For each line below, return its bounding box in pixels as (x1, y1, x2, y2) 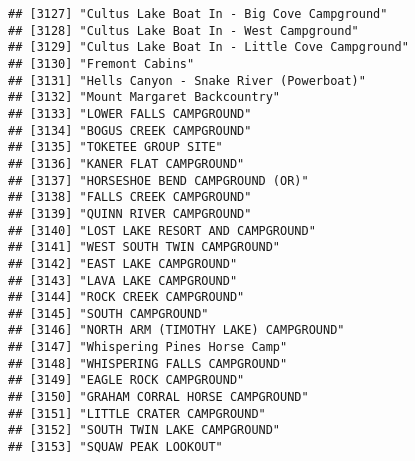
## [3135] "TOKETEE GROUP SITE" (8, 140, 223, 155)
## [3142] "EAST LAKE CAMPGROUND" (8, 256, 238, 271)
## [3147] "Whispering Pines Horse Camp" (8, 340, 288, 355)
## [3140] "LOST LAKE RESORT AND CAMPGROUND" (8, 223, 316, 238)
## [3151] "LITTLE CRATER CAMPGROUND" (8, 406, 266, 421)
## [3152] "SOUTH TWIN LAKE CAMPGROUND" (8, 423, 281, 438)
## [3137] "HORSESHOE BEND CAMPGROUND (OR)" (8, 173, 309, 188)
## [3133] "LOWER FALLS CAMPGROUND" (8, 106, 252, 121)
